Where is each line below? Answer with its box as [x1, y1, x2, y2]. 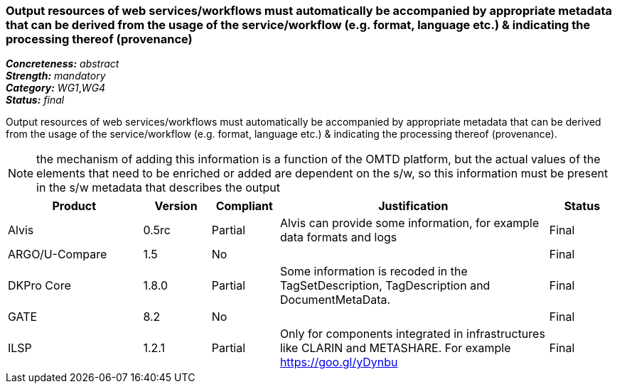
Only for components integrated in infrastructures [279, 327, 545, 341]
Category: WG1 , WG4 [6, 82, 106, 94]
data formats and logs [279, 230, 397, 245]
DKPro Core [8, 278, 71, 293]
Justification [378, 199, 449, 214]
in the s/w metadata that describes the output [36, 180, 280, 195]
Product [52, 199, 97, 214]
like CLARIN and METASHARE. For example [279, 341, 511, 356]
